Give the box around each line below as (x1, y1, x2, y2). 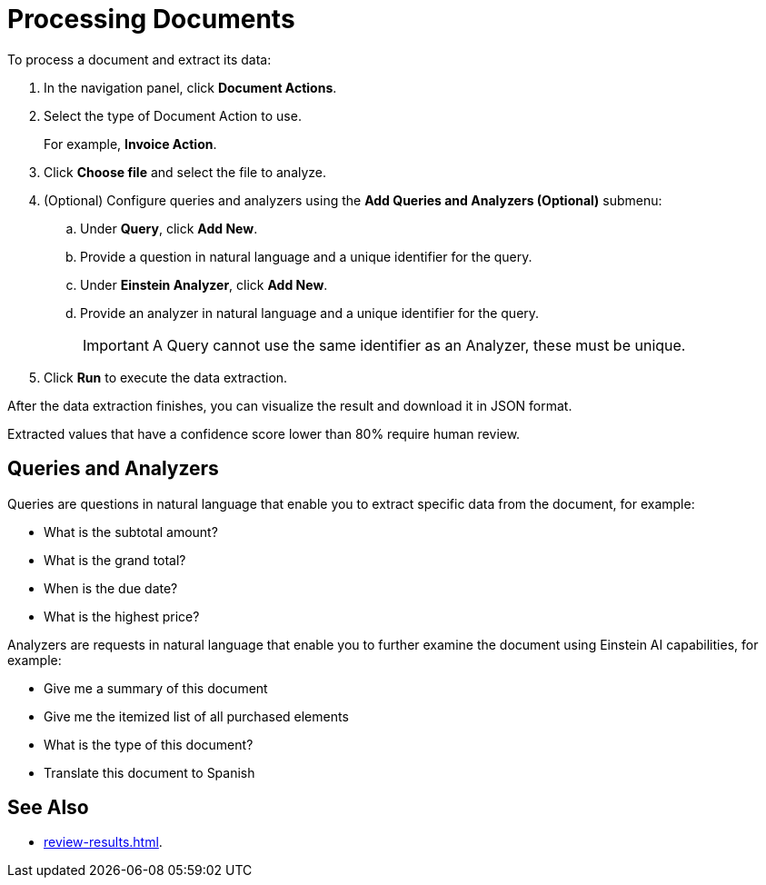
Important (83, 335, 149, 354)
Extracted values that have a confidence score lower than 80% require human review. (7, 425, 521, 442)
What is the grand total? (44, 552, 186, 568)
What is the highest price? (44, 608, 200, 624)
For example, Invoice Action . (44, 135, 217, 152)
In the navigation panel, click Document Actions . (44, 79, 337, 95)
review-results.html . (44, 834, 163, 850)
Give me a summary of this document (44, 680, 268, 696)
